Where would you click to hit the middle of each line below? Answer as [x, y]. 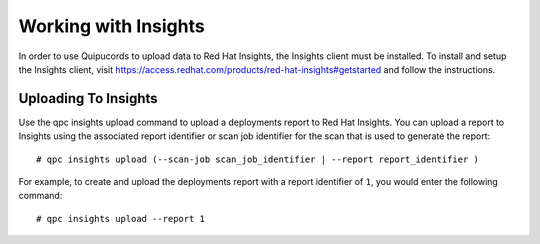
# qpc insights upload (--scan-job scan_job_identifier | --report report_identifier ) [258, 159]
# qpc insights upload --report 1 [120, 218]
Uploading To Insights [88, 98]
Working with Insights [111, 26]
